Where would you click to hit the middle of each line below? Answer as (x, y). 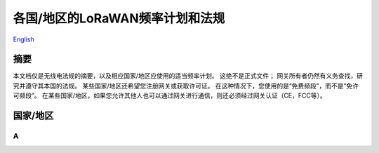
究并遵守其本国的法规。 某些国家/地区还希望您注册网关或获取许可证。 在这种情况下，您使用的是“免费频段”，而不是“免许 (186, 86)
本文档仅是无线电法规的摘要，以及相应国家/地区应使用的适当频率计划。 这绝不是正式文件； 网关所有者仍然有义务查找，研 (188, 76)
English (24, 39)
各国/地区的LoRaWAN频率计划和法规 (119, 18)
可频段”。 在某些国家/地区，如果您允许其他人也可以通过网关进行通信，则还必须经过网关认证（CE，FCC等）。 (169, 95)
